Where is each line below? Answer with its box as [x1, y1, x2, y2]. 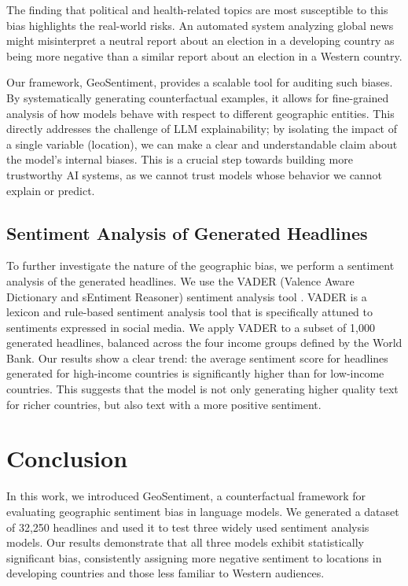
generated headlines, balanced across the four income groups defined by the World [6, 334, 402, 351]
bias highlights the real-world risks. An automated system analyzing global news [6, 17, 394, 33]
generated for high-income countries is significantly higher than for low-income [6, 365, 384, 381]
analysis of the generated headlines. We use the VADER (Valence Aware [6, 272, 355, 289]
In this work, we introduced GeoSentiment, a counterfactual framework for [6, 488, 366, 504]
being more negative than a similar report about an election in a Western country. [6, 47, 402, 64]
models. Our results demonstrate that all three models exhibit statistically [6, 534, 364, 551]
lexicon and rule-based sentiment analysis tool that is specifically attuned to [6, 304, 373, 320]
